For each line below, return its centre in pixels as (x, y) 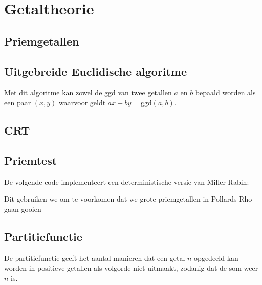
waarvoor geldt (82, 102)
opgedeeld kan (216, 258)
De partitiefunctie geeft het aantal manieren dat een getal (95, 258)
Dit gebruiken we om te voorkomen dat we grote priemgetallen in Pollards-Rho (128, 199)
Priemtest (31, 160)
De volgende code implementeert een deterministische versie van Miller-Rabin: (127, 181)
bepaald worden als (225, 92)
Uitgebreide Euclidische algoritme (95, 71)
